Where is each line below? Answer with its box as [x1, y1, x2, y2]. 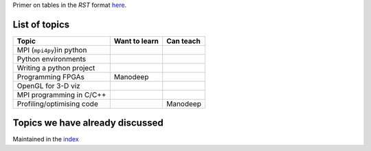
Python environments [16, 54, 86, 64]
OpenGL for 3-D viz [16, 81, 80, 90]
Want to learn [113, 36, 159, 46]
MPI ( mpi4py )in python [16, 45, 87, 55]
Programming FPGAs [16, 72, 85, 81]
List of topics [12, 18, 70, 30]
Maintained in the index [12, 135, 79, 143]
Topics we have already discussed [12, 117, 164, 129]
